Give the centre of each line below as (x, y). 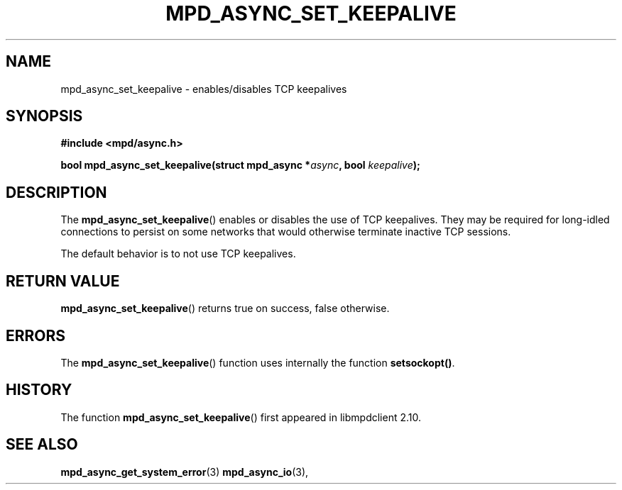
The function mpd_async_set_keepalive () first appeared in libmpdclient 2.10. (241, 417)
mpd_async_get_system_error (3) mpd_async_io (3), (185, 472)
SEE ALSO (42, 445)
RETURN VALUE (63, 281)
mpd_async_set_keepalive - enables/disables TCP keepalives (204, 89)
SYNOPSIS (44, 116)
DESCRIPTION (56, 192)
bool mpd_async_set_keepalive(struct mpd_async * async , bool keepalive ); (240, 165)
